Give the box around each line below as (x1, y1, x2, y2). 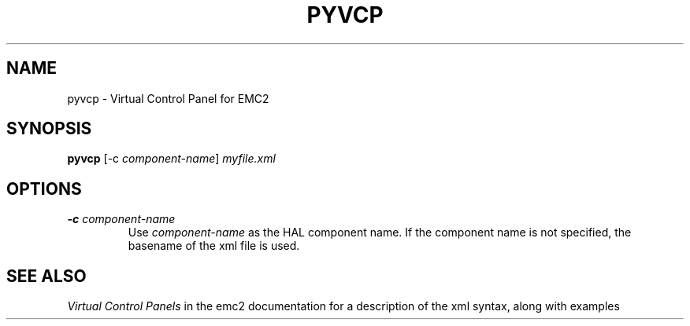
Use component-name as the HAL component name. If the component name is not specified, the (128, 225, 632, 240)
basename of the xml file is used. (128, 239, 300, 253)
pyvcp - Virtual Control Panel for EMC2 (67, 91, 269, 105)
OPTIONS (6, 178, 82, 199)
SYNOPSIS (6, 119, 92, 139)
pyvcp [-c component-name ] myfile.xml (67, 152, 276, 166)
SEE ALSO (6, 266, 87, 286)
